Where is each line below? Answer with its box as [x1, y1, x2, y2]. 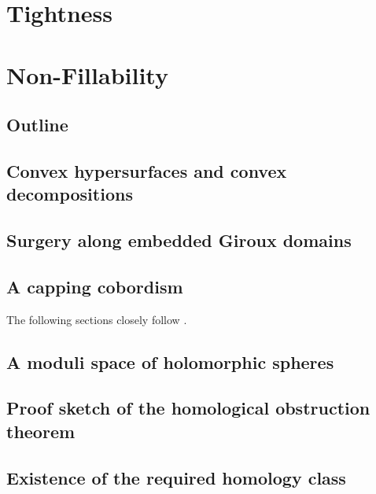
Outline [6, 112, 68, 137]
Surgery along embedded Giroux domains [6, 228, 352, 253]
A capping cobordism [6, 274, 183, 298]
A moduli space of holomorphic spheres [6, 349, 334, 374]
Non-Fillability [6, 58, 168, 90]
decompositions [6, 182, 133, 206]
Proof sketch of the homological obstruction [6, 396, 370, 420]
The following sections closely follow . [6, 311, 187, 327]
